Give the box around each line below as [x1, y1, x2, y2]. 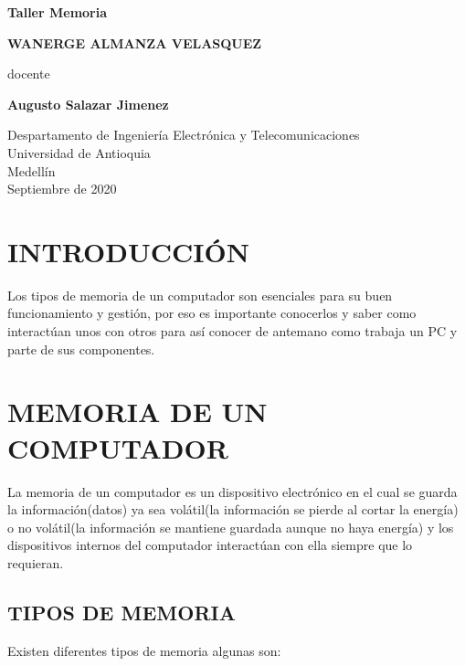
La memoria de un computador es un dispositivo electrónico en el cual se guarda [7, 481, 458, 501]
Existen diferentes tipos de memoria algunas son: [7, 640, 281, 660]
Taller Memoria [7, 3, 108, 21]
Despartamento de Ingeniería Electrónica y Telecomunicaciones [7, 125, 360, 144]
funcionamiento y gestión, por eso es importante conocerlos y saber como [7, 303, 417, 322]
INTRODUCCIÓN [7, 232, 249, 270]
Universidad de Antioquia [7, 143, 151, 162]
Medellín [7, 161, 56, 180]
